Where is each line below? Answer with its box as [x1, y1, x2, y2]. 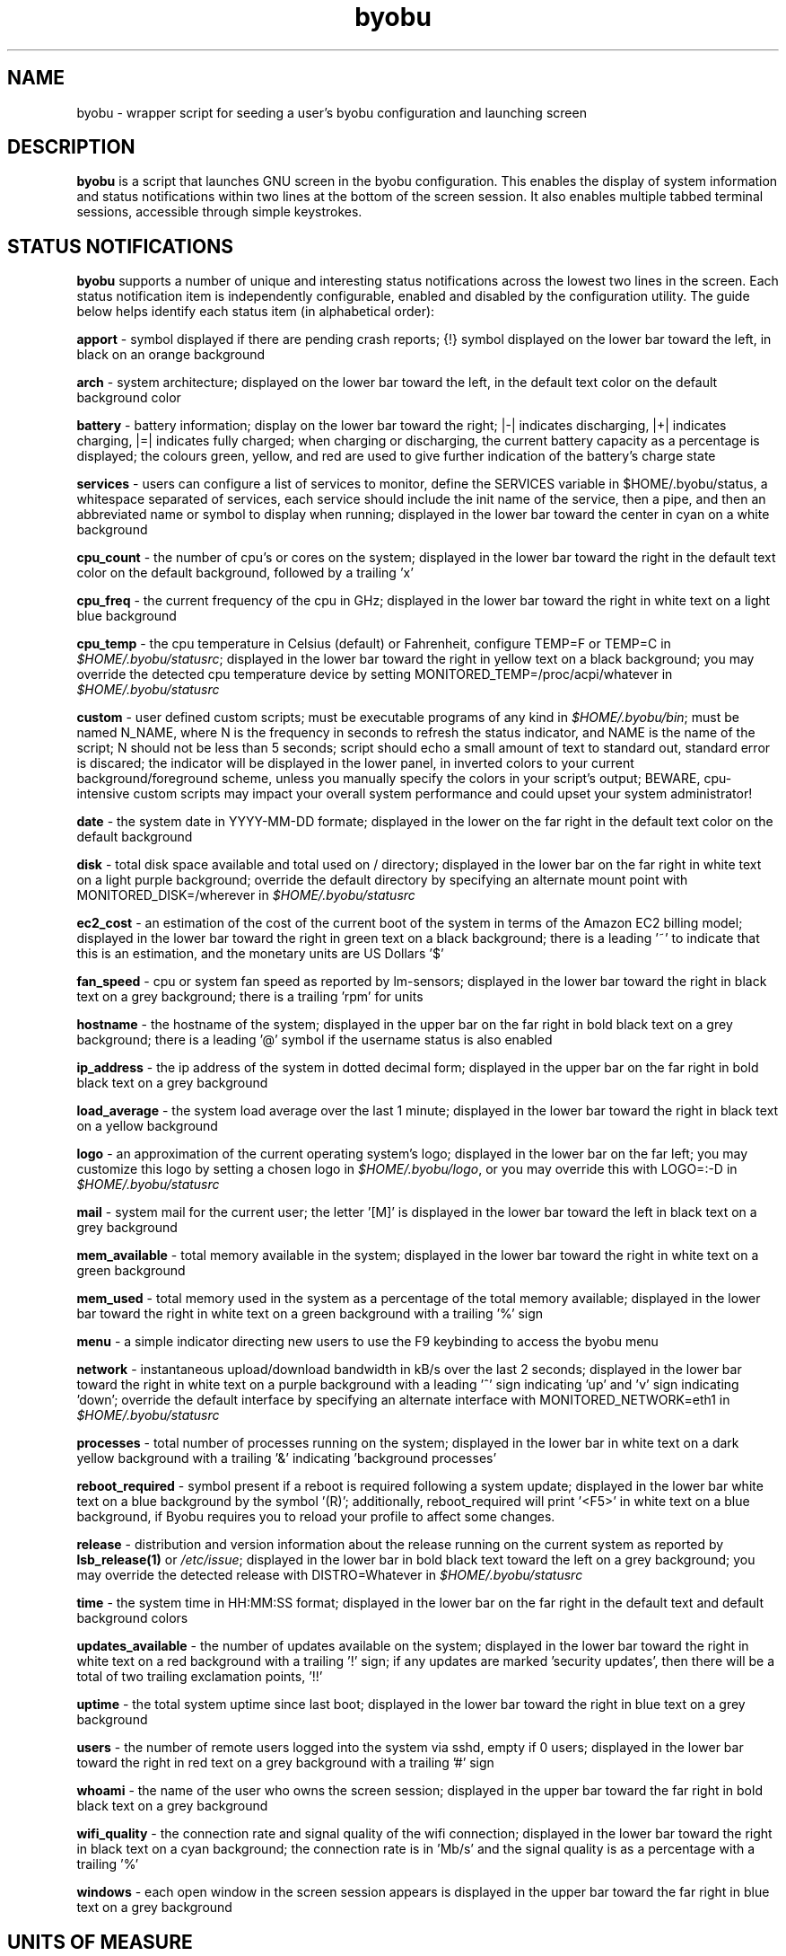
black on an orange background [76, 347, 266, 363]
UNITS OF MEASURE [7, 1930, 193, 1953]
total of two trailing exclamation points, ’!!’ [76, 1669, 323, 1685]
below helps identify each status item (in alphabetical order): [76, 304, 435, 320]
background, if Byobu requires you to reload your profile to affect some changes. [76, 1509, 555, 1525]
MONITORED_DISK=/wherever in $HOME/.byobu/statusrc [76, 887, 415, 903]
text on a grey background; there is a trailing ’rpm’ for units [76, 989, 424, 1005]
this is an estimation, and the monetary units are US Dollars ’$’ [76, 946, 444, 962]
